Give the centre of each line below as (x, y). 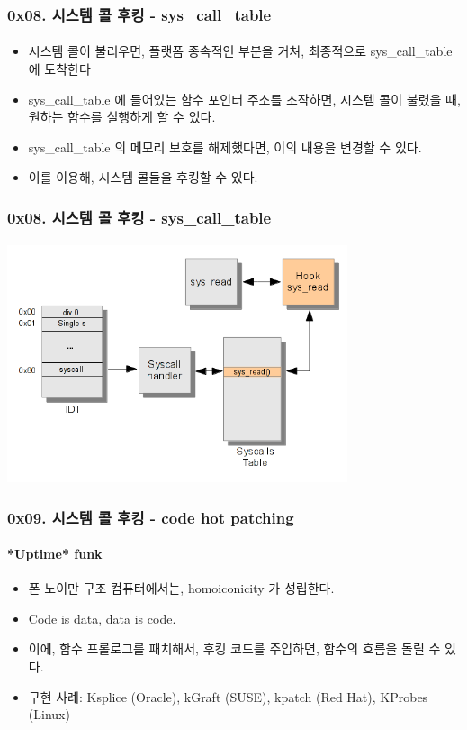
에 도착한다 (59, 69)
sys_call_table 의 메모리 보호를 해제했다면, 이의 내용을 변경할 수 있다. (225, 146)
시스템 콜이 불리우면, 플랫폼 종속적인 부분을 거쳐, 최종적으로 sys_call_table (240, 51)
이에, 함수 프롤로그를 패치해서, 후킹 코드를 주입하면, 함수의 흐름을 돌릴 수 (234, 648)
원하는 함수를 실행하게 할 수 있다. (122, 117)
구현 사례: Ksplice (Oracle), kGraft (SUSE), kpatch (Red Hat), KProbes (228, 696)
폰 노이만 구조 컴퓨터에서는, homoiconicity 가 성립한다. (181, 588)
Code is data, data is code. (102, 618)
